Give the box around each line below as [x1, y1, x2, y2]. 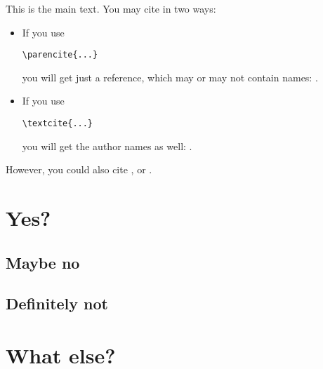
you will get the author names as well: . [22, 138, 192, 153]
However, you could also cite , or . [6, 162, 152, 177]
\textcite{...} [22, 119, 93, 129]
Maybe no [6, 251, 80, 273]
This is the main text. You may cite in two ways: [6, 1, 216, 15]
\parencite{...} [22, 50, 98, 60]
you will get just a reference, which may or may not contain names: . [22, 69, 318, 84]
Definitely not [6, 293, 108, 314]
